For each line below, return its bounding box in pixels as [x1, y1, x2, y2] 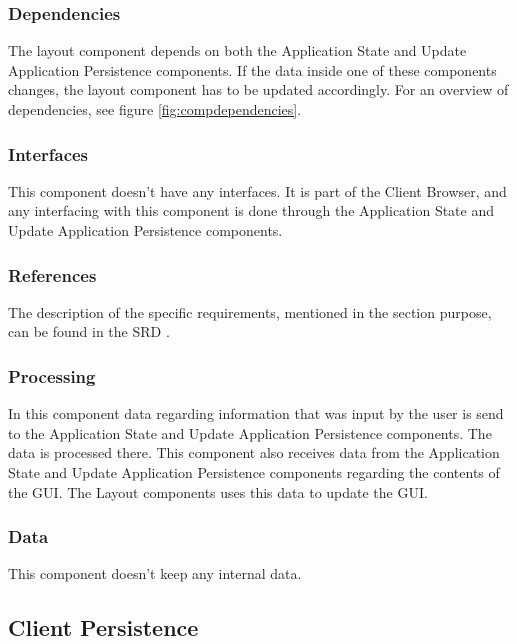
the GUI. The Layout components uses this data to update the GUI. [8, 481, 428, 502]
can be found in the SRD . [8, 321, 170, 342]
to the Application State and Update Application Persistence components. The [8, 422, 492, 443]
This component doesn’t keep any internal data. [8, 563, 302, 584]
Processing [8, 363, 96, 388]
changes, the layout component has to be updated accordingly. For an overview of [8, 79, 509, 100]
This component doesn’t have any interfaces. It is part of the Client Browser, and [8, 180, 507, 201]
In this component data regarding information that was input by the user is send [8, 403, 504, 424]
